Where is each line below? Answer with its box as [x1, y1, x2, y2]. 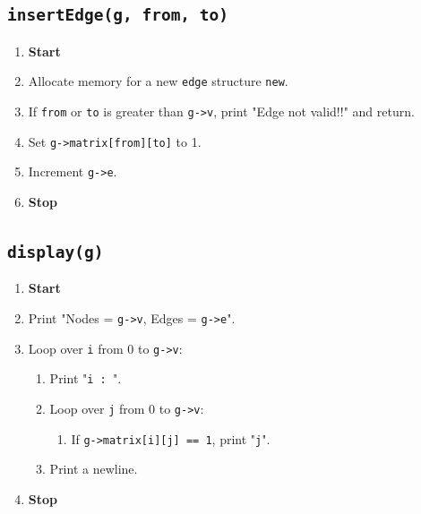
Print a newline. [49, 459, 138, 478]
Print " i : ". [49, 369, 122, 388]
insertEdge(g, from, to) [7, 5, 229, 25]
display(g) [7, 242, 104, 261]
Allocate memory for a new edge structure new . [28, 72, 288, 90]
